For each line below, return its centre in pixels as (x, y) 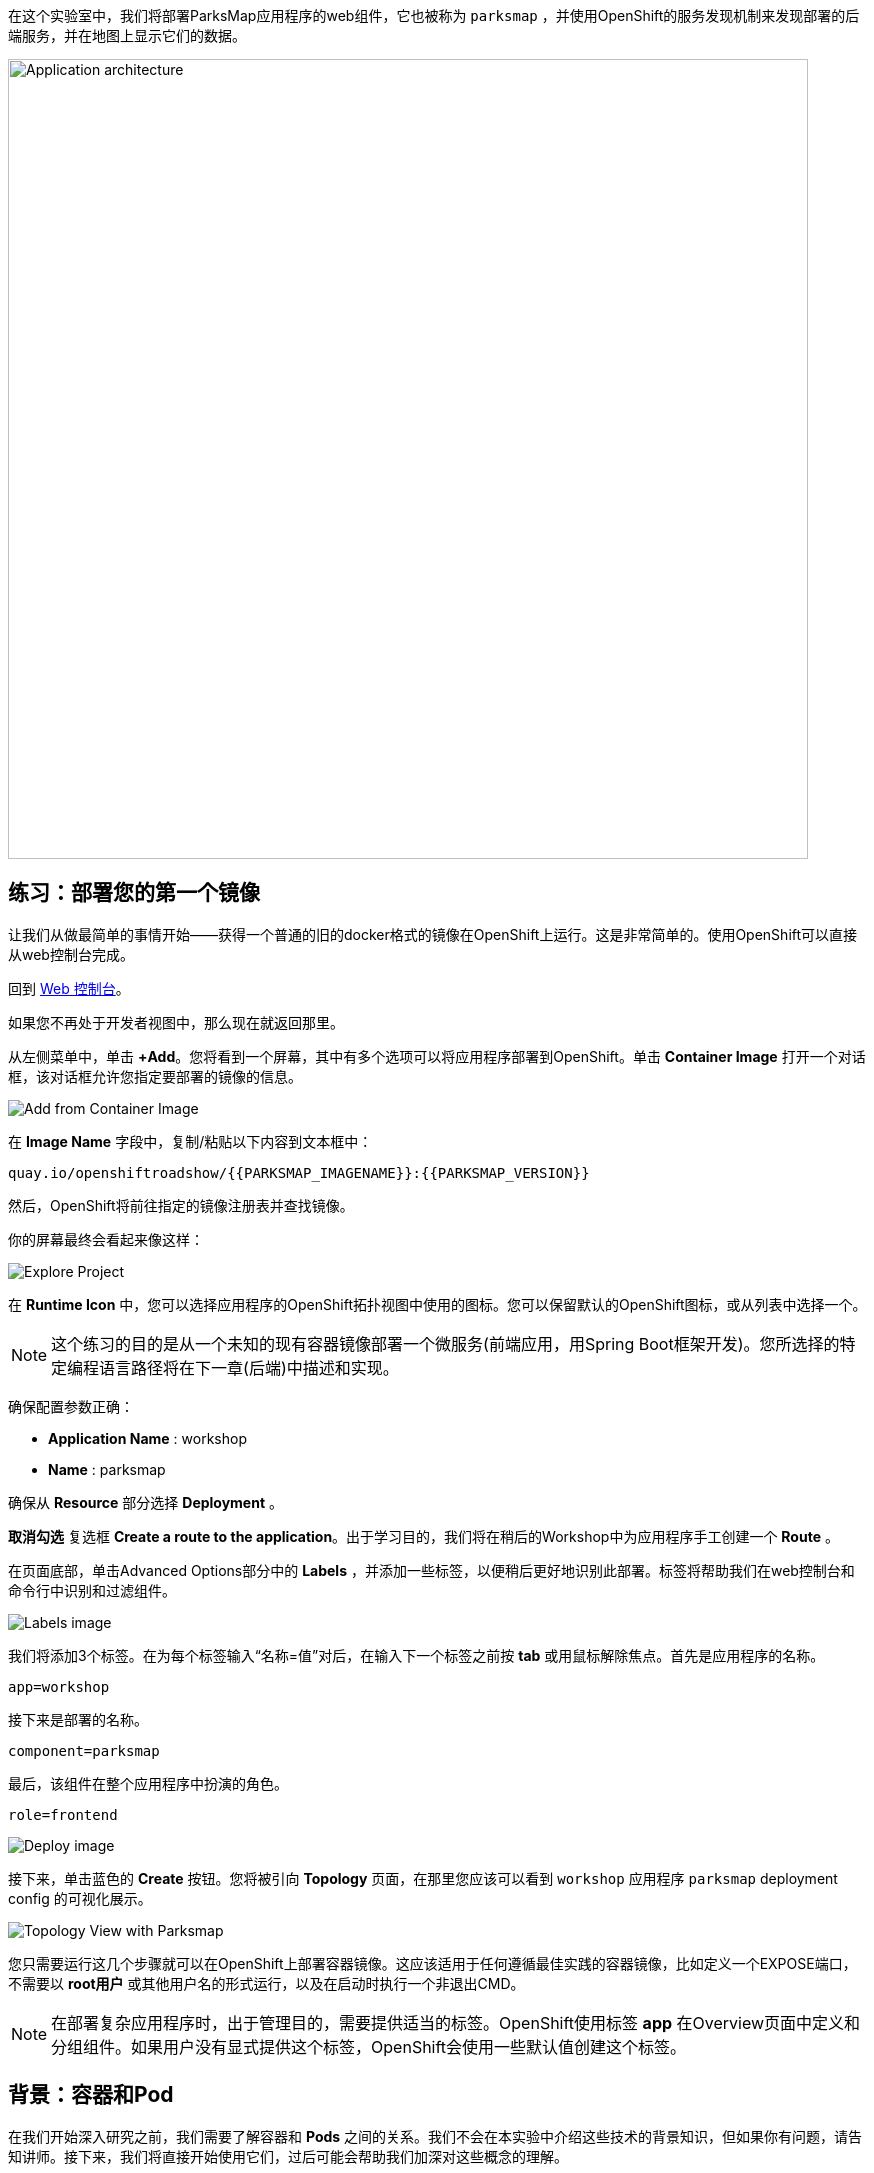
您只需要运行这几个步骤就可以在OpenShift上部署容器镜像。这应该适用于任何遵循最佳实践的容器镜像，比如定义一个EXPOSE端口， (432, 1963)
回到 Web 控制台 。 (69, 988)
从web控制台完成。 (71, 954)
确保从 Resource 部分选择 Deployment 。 (145, 1502)
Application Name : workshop (147, 1438)
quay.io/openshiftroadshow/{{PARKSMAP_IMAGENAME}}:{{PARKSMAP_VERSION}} (299, 1172)
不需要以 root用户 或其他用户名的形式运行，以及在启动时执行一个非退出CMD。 (266, 1983)
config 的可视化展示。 (80, 1898)
